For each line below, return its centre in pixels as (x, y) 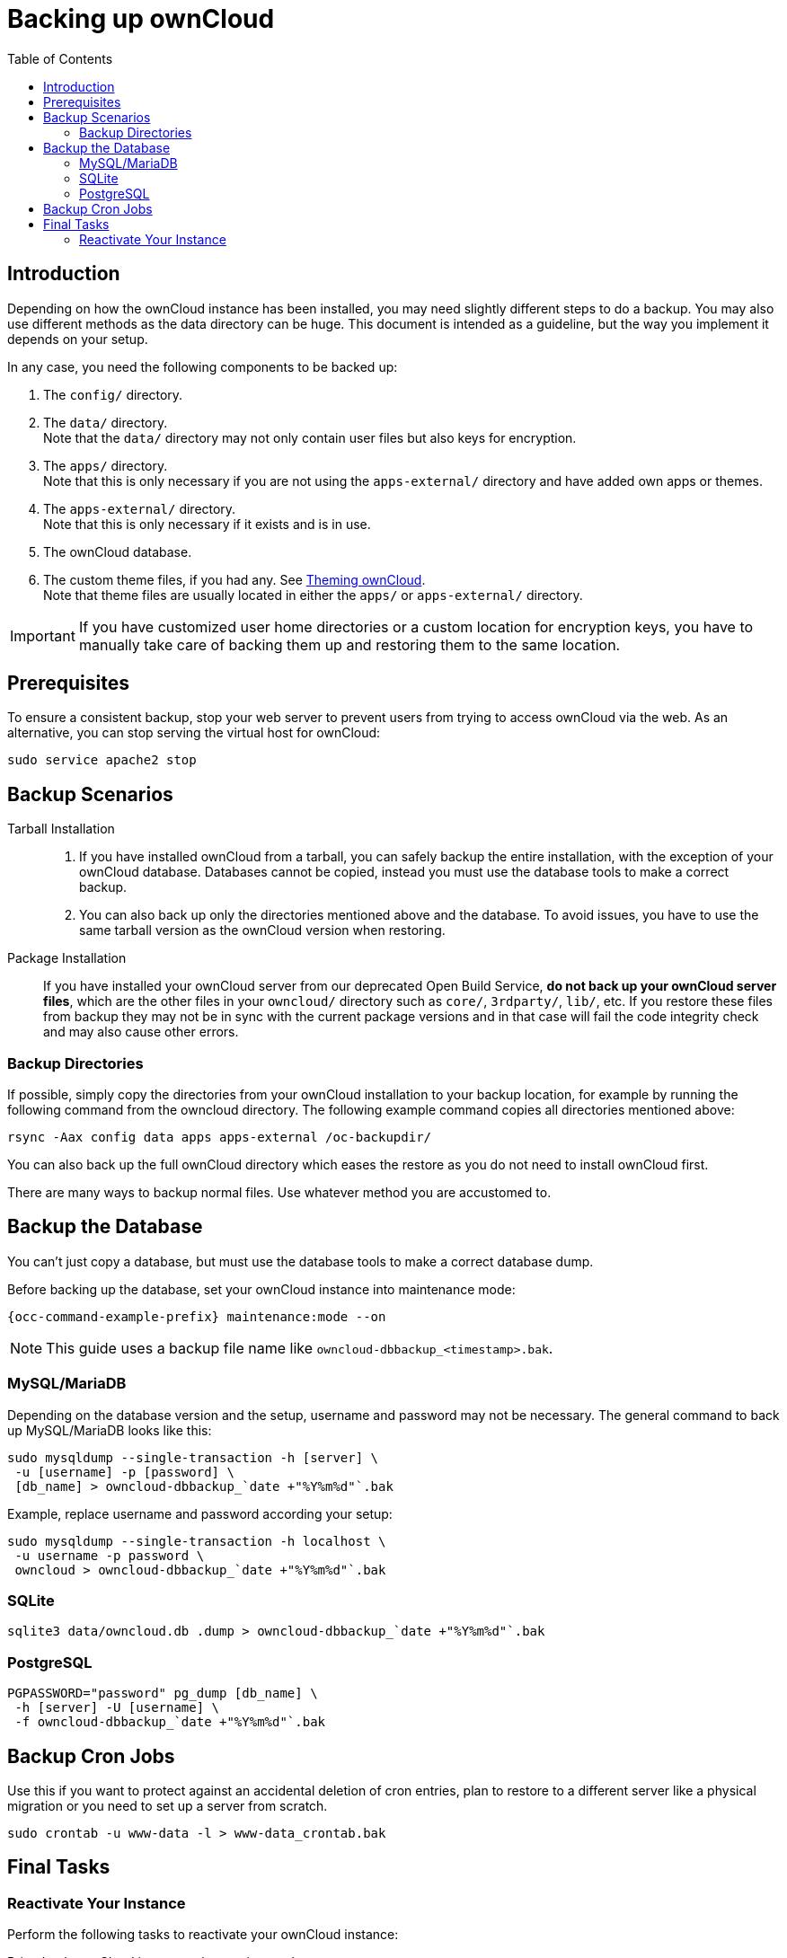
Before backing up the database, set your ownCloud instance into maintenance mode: (261, 1289)
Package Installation (67, 958)
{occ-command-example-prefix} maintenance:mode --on (197, 1316)
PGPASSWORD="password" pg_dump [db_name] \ (163, 1693)
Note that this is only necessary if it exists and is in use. (207, 524)
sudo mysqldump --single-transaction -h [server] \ (193, 1457)
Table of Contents (60, 58)
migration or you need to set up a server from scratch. (168, 1805)
